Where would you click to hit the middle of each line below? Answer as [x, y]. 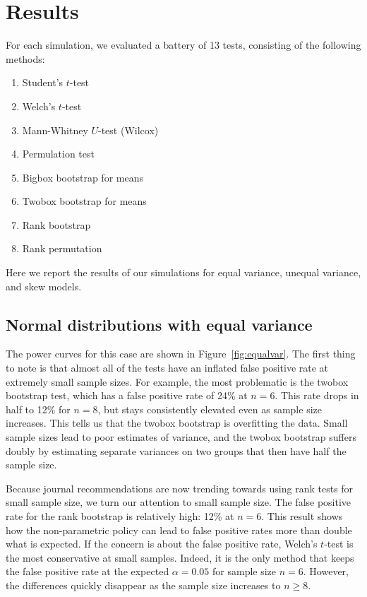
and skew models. [44, 286]
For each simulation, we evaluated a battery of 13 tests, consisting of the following [183, 45]
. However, [326, 571]
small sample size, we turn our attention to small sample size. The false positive [179, 502]
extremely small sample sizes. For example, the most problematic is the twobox [177, 381]
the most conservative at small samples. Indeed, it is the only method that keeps [180, 557]
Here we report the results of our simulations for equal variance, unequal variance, [183, 272]
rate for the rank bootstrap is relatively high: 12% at [120, 515]
